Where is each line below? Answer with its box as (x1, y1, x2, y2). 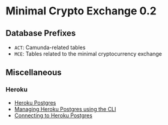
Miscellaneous (5, 68, 62, 78)
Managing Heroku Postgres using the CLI (14, 105, 116, 112)
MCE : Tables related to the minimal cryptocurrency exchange (14, 50, 163, 57)
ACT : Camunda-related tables (14, 44, 86, 51)
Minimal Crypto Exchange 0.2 (5, 4, 157, 18)
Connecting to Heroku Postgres (14, 112, 92, 119)
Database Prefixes (5, 28, 76, 38)
